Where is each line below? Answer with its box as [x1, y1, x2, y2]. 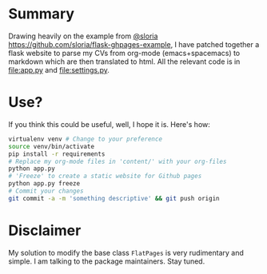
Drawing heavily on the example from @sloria [8, 31, 158, 41]
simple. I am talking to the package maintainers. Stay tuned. [8, 256, 205, 266]
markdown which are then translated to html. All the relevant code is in [8, 57, 241, 66]
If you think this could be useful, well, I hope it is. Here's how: [8, 119, 210, 129]
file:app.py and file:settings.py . [8, 65, 110, 74]
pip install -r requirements [8, 149, 106, 158]
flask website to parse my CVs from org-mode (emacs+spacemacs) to [8, 48, 241, 58]
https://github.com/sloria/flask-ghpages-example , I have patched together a [8, 39, 260, 49]
